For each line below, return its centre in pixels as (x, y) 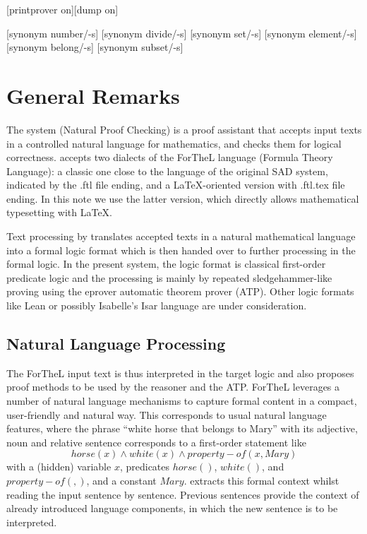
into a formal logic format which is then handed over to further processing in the (181, 250)
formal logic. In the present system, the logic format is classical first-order (166, 264)
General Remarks (93, 95)
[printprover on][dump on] (62, 9)
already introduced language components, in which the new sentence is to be (172, 508)
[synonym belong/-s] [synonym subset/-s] (95, 47)
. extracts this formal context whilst (261, 480)
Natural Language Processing (116, 344)
